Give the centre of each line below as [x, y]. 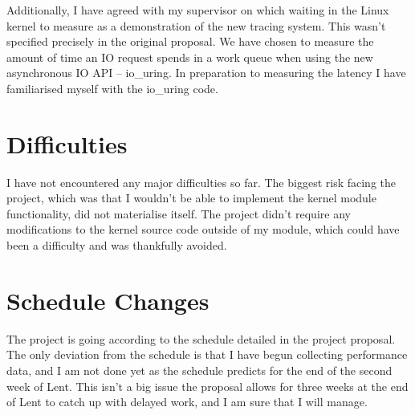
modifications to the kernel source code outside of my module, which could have [203, 229]
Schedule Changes [108, 300]
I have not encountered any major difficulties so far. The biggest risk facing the [201, 182]
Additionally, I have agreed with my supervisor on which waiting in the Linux [198, 10]
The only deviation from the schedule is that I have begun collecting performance [207, 354]
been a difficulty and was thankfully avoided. [117, 245]
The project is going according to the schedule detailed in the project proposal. [201, 338]
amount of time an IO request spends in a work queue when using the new [190, 57]
